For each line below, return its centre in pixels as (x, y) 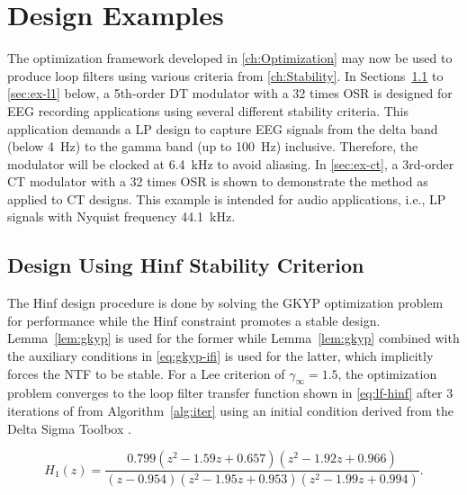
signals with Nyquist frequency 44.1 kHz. (121, 216)
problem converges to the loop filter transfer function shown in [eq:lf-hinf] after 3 (230, 393)
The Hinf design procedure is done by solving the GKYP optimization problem (225, 303)
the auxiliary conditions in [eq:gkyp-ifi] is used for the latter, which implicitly (220, 356)
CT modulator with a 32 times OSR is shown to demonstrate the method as (218, 181)
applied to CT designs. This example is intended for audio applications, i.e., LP (227, 198)
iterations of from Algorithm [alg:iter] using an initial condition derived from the (230, 411)
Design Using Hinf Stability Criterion (186, 265)
